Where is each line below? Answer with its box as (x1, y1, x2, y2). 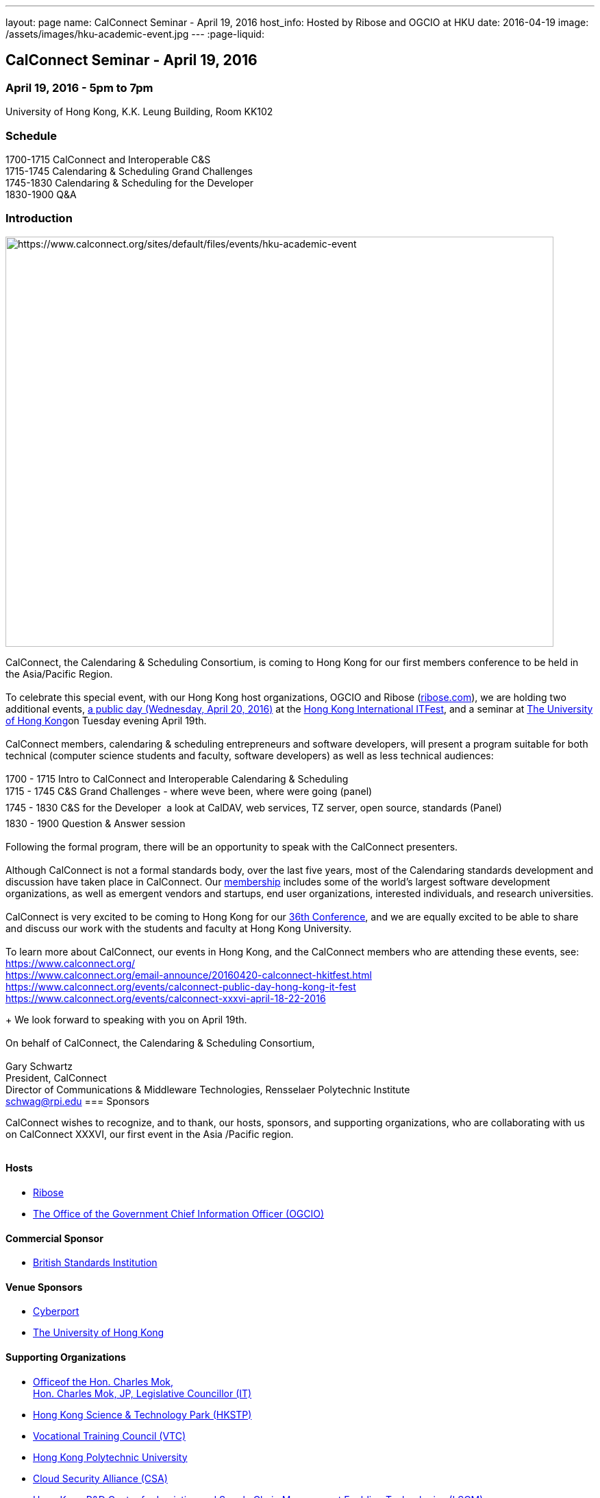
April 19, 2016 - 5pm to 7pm (5, 80, 153, 95)
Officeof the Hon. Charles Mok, (33, 1375, 174, 1388)
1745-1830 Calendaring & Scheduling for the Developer (5, 176, 253, 189)
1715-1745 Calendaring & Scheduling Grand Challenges (5, 165, 253, 177)
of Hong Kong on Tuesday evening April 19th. (5, 714, 207, 726)
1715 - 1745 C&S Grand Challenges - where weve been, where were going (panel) (5, 785, 373, 797)
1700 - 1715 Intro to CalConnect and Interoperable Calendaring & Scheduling (5, 772, 349, 785)
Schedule (5, 128, 57, 143)
